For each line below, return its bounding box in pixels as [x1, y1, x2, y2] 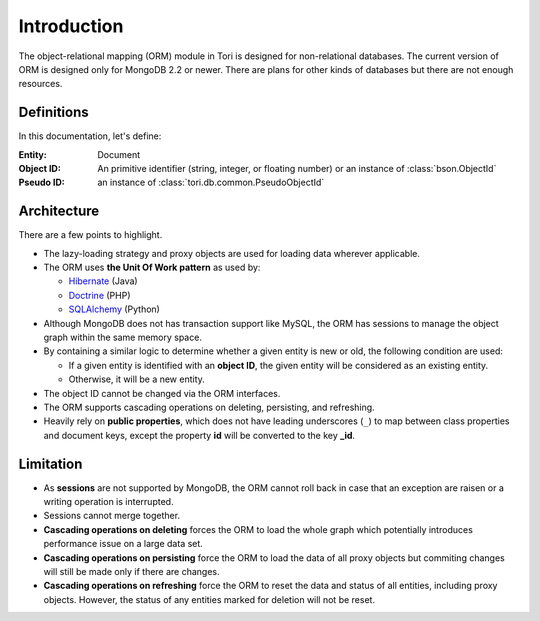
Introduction [18, 15, 124, 37]
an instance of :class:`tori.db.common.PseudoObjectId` [97, 176, 325, 189]
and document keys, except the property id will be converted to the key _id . [43, 429, 355, 441]
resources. [18, 78, 63, 90]
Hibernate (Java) [68, 275, 139, 287]
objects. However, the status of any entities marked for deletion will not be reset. [43, 593, 375, 605]
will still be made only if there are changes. [43, 566, 220, 578]
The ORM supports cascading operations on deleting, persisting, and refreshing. [43, 401, 375, 413]
